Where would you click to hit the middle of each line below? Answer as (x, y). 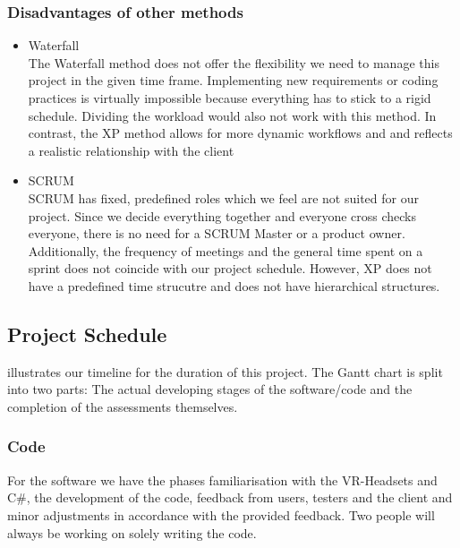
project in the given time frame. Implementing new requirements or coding (233, 80)
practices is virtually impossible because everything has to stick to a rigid (230, 98)
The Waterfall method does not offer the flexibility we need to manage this (234, 62)
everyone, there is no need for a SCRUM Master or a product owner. (217, 233)
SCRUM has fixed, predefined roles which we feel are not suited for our (223, 197)
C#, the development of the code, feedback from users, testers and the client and (230, 497)
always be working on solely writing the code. (132, 532)
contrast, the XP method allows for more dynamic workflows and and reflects (240, 133)
